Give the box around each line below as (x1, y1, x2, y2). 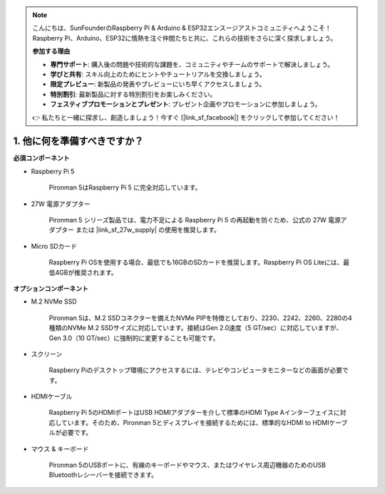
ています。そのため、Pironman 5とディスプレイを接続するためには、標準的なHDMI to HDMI (61, 418, 329, 427)
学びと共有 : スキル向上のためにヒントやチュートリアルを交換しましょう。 (50, 70, 266, 78)
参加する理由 (32, 47, 71, 56)
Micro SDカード (31, 242, 78, 250)
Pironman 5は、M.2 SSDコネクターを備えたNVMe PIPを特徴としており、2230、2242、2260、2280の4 (48, 314, 352, 322)
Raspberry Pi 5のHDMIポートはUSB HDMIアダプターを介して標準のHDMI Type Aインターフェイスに (48, 408, 340, 417)
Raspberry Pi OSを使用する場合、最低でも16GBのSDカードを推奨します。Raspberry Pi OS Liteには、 (48, 258, 344, 267)
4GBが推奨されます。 (54, 268, 118, 277)
